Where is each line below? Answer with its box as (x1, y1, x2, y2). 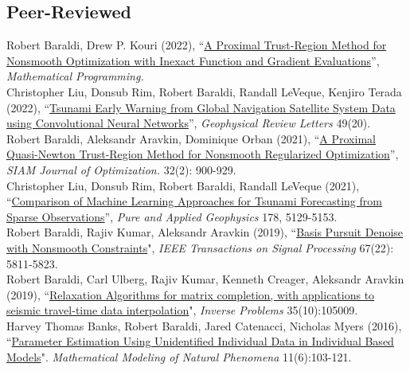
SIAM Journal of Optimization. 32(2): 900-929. (6, 161, 236, 178)
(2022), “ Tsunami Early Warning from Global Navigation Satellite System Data (6, 99, 396, 115)
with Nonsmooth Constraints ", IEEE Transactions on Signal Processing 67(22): (6, 239, 394, 256)
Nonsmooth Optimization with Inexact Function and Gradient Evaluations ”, (6, 52, 380, 68)
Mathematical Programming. (6, 68, 144, 84)
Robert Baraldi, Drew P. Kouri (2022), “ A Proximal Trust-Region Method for (6, 37, 387, 53)
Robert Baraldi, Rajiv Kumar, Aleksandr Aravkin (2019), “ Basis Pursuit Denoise (6, 224, 404, 240)
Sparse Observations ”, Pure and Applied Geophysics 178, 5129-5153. (6, 208, 338, 225)
